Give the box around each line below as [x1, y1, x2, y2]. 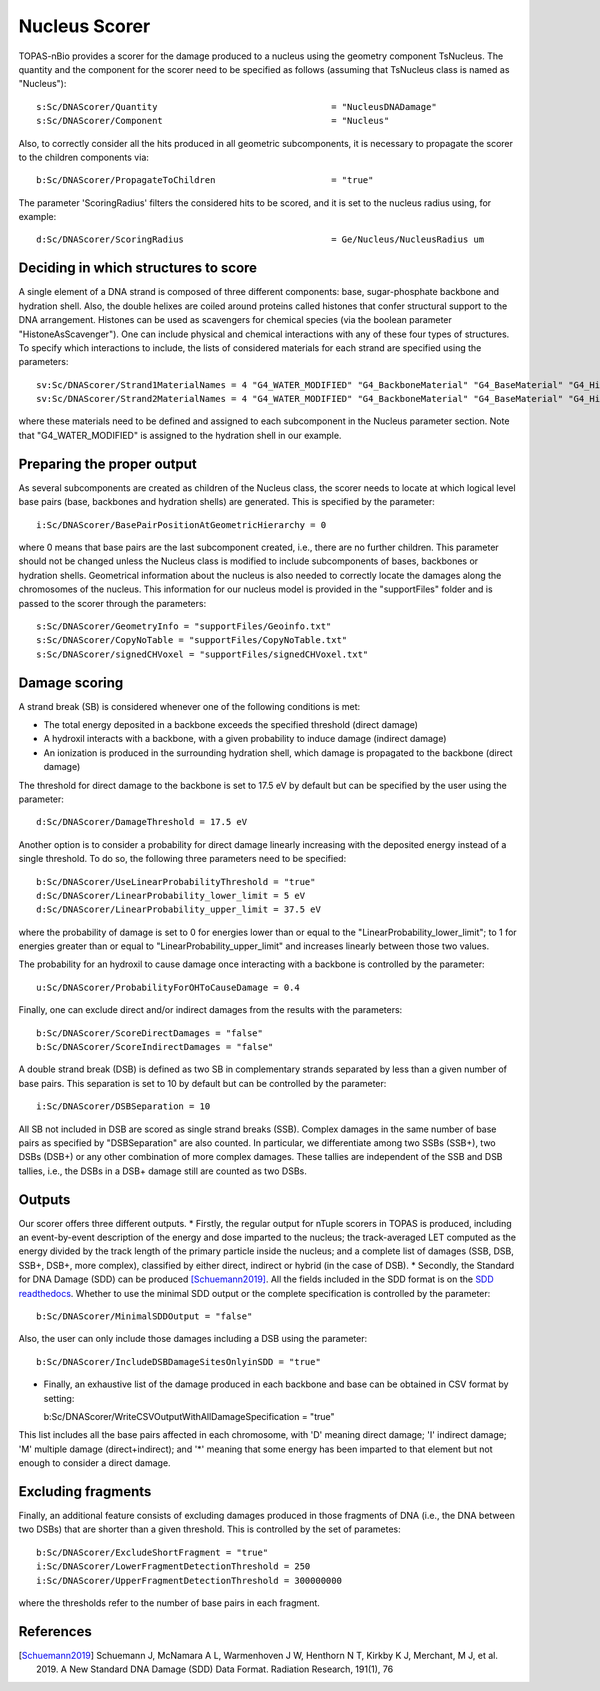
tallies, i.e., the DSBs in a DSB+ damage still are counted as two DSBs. [18, 1165, 307, 1177]
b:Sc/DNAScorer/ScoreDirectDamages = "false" [36, 1027, 264, 1039]
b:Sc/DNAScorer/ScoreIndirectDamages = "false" [36, 1041, 274, 1053]
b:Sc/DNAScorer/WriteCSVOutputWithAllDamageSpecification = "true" [43, 1410, 335, 1422]
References [18, 1623, 92, 1640]
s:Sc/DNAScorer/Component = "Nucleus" [36, 115, 390, 127]
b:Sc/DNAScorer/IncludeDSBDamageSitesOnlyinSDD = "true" [36, 1356, 322, 1367]
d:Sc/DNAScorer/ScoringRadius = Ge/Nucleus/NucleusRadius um [36, 234, 485, 245]
